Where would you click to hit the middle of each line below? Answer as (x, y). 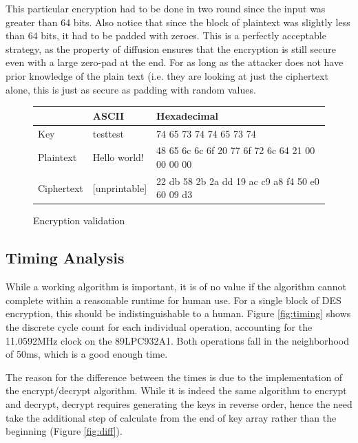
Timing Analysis (65, 258)
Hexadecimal (187, 115)
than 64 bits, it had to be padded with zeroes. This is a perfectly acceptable (166, 35)
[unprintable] (120, 187)
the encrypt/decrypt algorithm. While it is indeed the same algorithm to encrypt (176, 390)
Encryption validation (79, 220)
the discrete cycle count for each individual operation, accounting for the (159, 327)
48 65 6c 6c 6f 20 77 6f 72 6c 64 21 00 (236, 150)
